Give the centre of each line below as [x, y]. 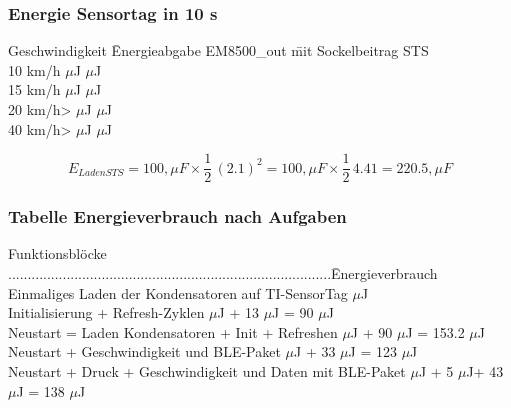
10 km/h [34, 69]
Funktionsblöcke [57, 253]
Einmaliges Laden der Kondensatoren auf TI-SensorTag [178, 292]
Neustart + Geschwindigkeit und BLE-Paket [144, 351]
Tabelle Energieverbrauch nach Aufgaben [177, 216]
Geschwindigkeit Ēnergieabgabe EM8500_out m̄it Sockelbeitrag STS [218, 50]
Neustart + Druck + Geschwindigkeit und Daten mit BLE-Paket [207, 371]
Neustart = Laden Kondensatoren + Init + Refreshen [173, 331]
